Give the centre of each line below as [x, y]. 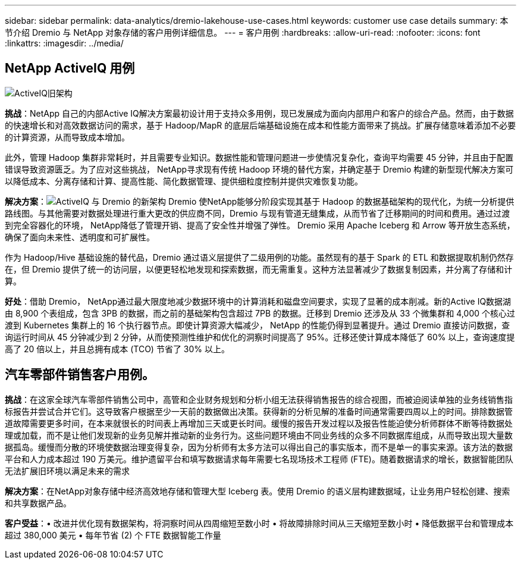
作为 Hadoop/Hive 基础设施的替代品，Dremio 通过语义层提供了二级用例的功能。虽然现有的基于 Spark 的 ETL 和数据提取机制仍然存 [259, 257]
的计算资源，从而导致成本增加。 [67, 137]
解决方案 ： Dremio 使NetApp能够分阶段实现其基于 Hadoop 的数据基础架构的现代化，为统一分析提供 [260, 201]
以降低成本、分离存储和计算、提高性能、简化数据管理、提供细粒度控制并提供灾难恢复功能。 [184, 181]
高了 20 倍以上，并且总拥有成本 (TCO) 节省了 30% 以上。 [117, 349]
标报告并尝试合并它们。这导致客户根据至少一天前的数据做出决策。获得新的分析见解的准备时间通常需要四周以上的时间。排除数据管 [259, 411]
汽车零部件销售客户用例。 [80, 375]
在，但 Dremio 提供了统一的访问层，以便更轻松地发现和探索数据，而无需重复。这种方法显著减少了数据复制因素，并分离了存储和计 [259, 269]
